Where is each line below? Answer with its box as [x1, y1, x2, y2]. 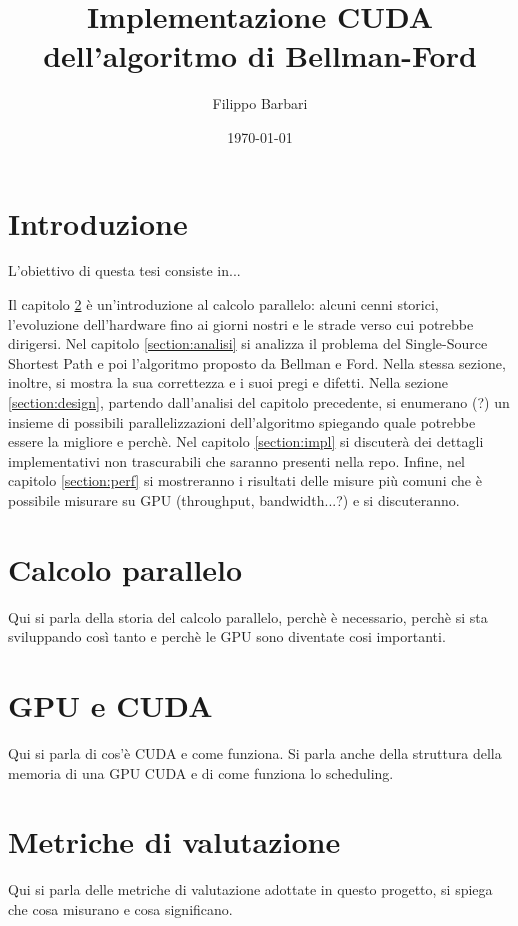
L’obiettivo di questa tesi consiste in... [8, 260, 241, 281]
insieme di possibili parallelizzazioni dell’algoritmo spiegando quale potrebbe [8, 411, 476, 432]
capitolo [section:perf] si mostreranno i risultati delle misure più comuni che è [8, 470, 482, 491]
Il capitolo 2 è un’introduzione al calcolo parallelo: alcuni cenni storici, [8, 294, 439, 315]
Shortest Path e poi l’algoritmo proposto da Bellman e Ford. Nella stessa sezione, [8, 352, 506, 373]
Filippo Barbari [212, 93, 308, 114]
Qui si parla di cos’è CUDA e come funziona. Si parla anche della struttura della [8, 743, 502, 763]
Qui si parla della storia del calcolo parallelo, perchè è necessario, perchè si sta [8, 606, 488, 627]
